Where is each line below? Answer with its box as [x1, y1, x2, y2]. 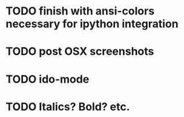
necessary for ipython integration [5, 17, 179, 31]
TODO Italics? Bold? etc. [5, 100, 131, 113]
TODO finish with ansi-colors [5, 4, 155, 18]
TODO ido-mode [5, 72, 90, 86]
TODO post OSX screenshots [5, 45, 154, 58]
